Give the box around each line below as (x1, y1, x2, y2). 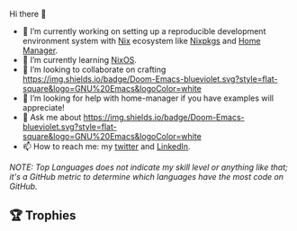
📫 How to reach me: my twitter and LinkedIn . (22, 141, 191, 152)
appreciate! (22, 102, 65, 112)
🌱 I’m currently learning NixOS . (22, 55, 138, 65)
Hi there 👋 (9, 9, 47, 19)
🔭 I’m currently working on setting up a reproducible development (22, 26, 266, 36)
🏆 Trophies (9, 208, 76, 224)
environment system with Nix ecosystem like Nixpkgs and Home (22, 36, 261, 46)
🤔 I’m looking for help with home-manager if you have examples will (22, 93, 274, 103)
